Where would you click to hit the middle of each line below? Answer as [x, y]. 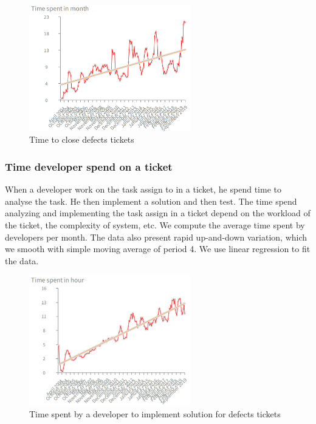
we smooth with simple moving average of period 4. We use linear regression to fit [158, 249]
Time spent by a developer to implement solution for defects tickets [155, 414]
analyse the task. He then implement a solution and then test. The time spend [151, 201]
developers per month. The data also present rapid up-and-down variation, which [156, 237]
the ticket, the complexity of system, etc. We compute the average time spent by [155, 225]
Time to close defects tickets [82, 139]
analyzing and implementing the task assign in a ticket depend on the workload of [158, 213]
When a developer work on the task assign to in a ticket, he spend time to [143, 189]
